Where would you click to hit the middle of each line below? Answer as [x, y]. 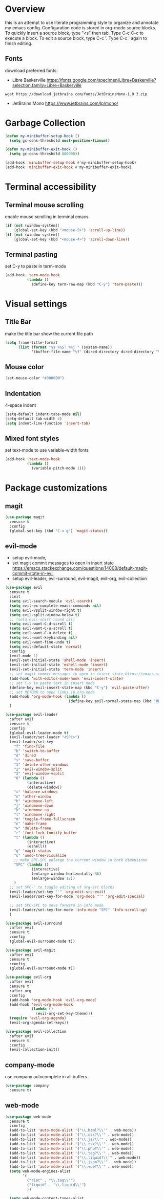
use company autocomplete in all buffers [46, 1077]
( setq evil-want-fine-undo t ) [40, 642]
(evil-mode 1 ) [24, 656]
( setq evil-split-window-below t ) [44, 615]
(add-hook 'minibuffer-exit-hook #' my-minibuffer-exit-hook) [69, 167]
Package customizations [56, 488]
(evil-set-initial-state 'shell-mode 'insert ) [58, 660]
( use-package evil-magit [30, 950]
